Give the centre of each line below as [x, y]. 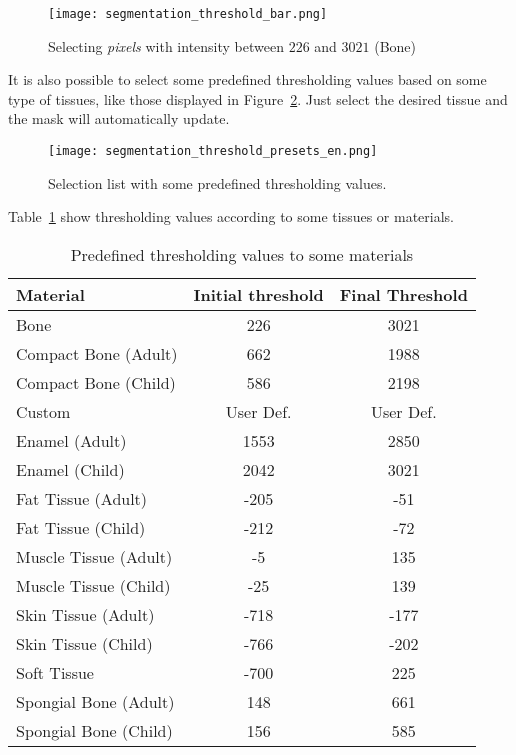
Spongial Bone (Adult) [95, 701]
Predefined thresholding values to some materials [242, 254]
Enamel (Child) [70, 469]
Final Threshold [403, 294]
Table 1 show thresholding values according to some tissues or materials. [231, 216]
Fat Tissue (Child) [81, 527]
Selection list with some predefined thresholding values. [217, 182]
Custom [43, 411]
